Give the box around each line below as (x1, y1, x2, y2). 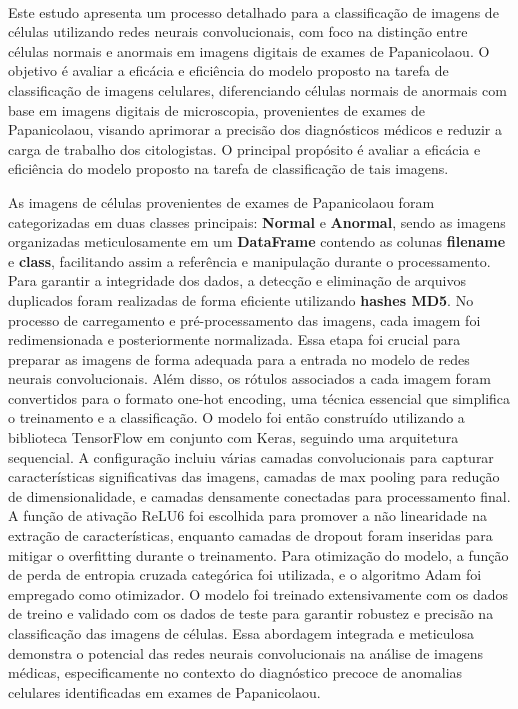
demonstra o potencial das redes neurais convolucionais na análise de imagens (8, 642, 484, 663)
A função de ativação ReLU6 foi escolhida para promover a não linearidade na (8, 505, 487, 526)
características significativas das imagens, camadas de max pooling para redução (8, 466, 500, 487)
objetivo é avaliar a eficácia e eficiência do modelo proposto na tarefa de (8, 60, 449, 81)
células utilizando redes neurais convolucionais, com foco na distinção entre (8, 21, 468, 42)
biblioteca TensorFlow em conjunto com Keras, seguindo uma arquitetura (8, 427, 459, 448)
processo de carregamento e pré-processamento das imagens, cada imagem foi (8, 309, 481, 330)
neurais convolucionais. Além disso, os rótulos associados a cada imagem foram (8, 368, 491, 389)
